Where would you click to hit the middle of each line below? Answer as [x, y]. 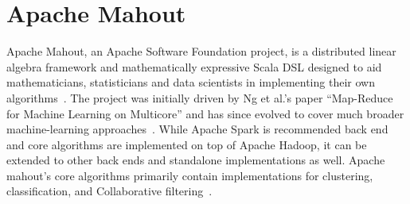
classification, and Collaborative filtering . [109, 191]
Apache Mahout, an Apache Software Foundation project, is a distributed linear [201, 51]
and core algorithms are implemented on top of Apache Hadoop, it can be [187, 144]
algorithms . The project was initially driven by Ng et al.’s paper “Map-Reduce [200, 97]
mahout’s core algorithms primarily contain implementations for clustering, [190, 175]
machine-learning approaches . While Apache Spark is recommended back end [197, 129]
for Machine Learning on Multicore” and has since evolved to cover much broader [205, 113]
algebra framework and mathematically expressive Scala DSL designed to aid [194, 66]
